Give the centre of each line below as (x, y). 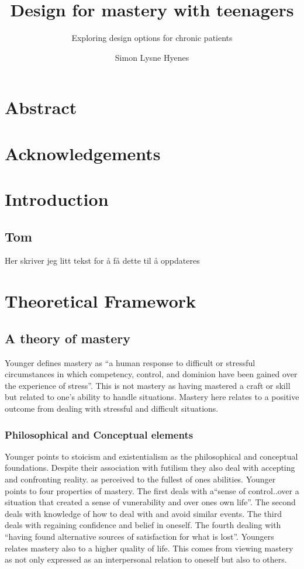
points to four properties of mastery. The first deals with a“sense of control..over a (152, 490)
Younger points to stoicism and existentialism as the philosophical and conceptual (151, 456)
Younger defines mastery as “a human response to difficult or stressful (130, 362)
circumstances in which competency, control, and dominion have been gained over (151, 374)
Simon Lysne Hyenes (152, 57)
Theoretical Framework (101, 301)
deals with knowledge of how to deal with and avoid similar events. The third (143, 513)
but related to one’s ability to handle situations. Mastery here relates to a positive (152, 397)
